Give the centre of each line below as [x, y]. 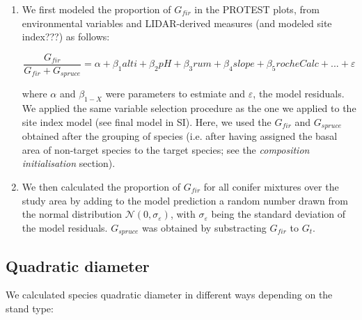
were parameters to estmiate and [175, 94]
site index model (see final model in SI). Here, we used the [147, 121]
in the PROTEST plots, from [257, 9]
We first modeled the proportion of [96, 9]
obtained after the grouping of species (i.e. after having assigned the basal [180, 136]
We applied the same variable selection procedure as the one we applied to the [189, 108]
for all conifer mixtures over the [271, 186]
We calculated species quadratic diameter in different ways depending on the [169, 295]
